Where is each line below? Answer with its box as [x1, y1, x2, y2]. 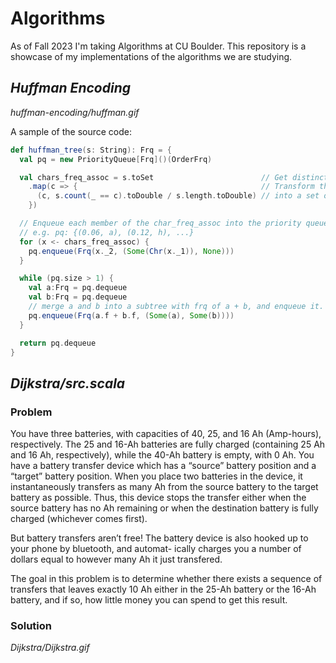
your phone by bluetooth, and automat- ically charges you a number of [10, 543, 302, 555]
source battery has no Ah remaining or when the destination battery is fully [10, 502, 319, 514]
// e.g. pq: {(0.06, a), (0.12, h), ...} [19, 227, 195, 237]
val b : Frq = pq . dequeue [28, 292, 128, 302]
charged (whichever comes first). [10, 513, 148, 525]
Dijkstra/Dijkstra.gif [10, 642, 90, 654]
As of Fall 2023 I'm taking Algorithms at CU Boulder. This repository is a [10, 40, 307, 52]
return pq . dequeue [19, 338, 97, 348]
